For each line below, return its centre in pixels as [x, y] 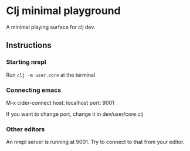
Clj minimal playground [64, 11]
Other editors [26, 129]
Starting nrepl [26, 62]
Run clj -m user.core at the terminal [51, 75]
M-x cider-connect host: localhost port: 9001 [60, 102]
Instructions [29, 45]
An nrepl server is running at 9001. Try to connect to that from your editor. [95, 142]
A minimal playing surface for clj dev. [51, 27]
